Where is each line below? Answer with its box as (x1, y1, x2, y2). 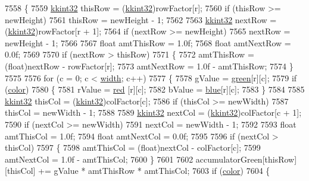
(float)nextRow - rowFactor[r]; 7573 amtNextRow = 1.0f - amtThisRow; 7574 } (5, 59, 294, 72)
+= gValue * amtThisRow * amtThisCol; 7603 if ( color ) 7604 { (38, 164, 270, 177)
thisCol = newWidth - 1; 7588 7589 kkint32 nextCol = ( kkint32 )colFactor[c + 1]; (5, 106, 302, 119)
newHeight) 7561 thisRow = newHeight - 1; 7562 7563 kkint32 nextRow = (5, 13, 277, 26)
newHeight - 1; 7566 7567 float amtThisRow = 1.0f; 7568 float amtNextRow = (5, 36, 291, 49)
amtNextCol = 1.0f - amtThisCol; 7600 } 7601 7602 (5, 153, 193, 165)
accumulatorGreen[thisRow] (195, 153, 297, 165)
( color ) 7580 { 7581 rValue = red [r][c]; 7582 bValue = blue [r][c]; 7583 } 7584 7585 (5, 83, 305, 96)
